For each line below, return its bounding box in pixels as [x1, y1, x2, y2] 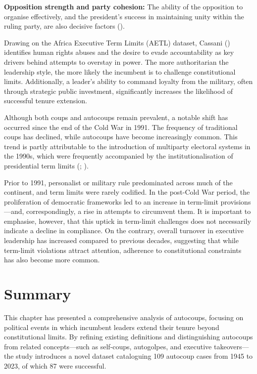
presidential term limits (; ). [4, 160, 89, 170]
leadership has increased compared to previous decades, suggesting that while [4, 235, 239, 246]
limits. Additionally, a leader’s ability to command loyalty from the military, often [4, 76, 253, 86]
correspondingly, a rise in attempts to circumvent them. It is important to [26, 206, 251, 216]
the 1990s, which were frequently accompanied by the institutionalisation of [4, 151, 233, 161]
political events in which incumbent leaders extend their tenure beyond [4, 322, 219, 332]
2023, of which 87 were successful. [4, 360, 106, 371]
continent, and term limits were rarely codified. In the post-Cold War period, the [4, 187, 250, 197]
